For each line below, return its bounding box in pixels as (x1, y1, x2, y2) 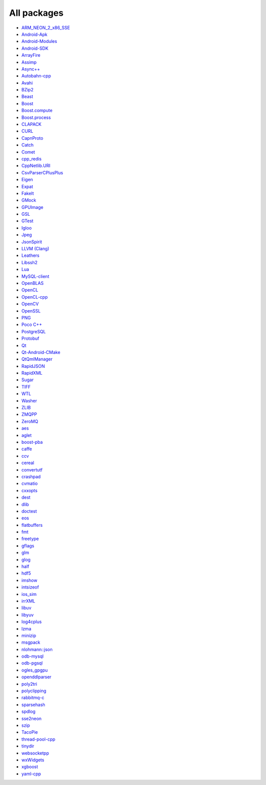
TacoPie (21, 729, 38, 735)
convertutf (21, 467, 43, 472)
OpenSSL (21, 308, 41, 314)
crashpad (21, 473, 41, 479)
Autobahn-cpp (21, 73, 51, 79)
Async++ (21, 66, 40, 72)
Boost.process (21, 114, 51, 120)
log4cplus (21, 619, 42, 625)
